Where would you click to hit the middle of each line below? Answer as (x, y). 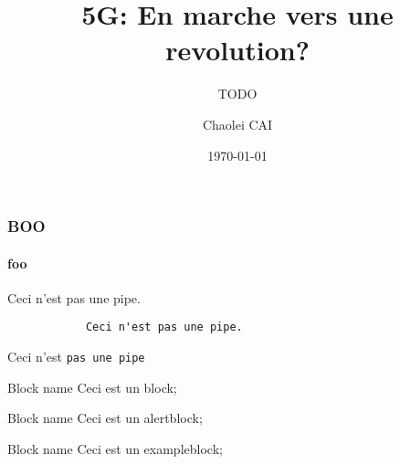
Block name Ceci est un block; (92, 387)
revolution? (237, 50)
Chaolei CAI (237, 124)
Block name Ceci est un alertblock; (105, 418)
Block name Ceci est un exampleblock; (115, 448)
